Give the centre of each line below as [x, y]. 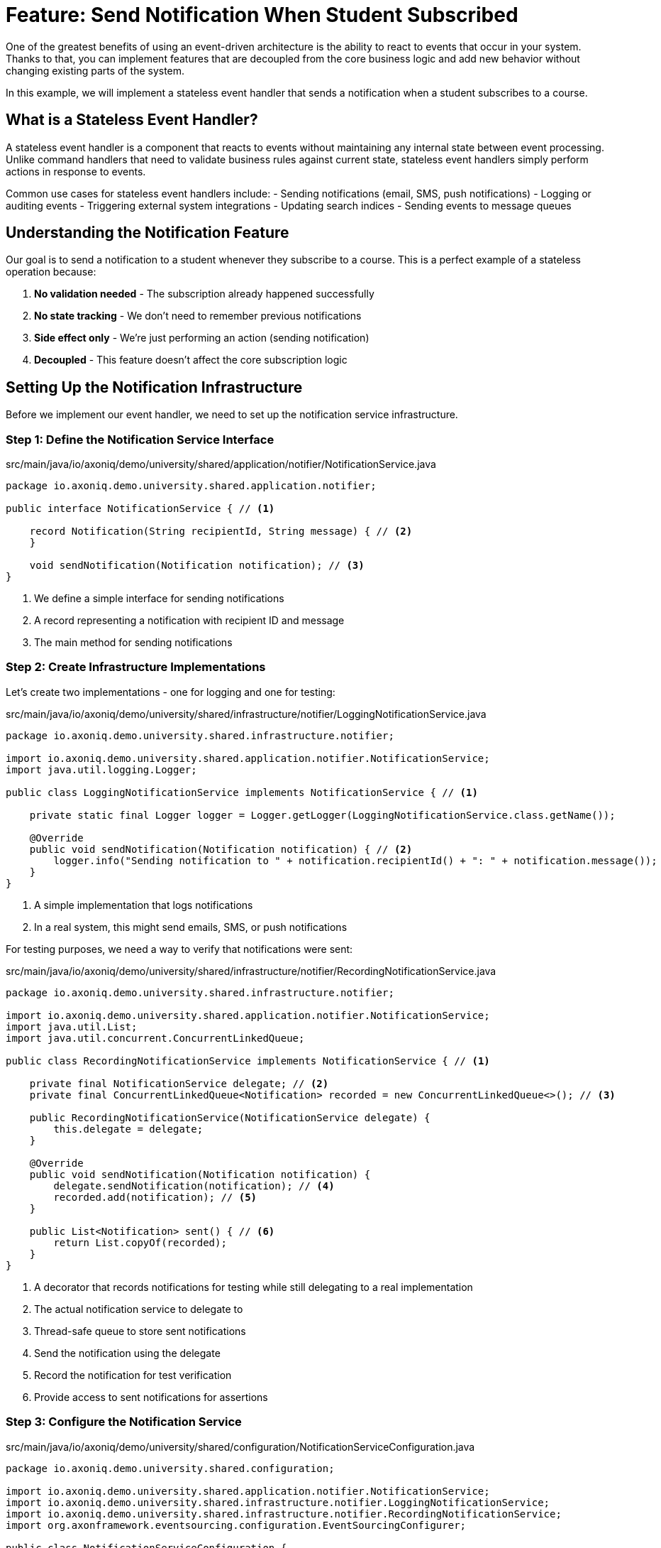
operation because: [51, 272]
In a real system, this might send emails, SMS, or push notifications [191, 927]
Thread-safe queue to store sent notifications [140, 1331]
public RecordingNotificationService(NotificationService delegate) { [230, 1117]
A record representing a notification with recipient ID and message [189, 621]
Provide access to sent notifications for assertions [151, 1397]
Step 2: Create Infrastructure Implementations [136, 667]
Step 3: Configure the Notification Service [124, 1422]
